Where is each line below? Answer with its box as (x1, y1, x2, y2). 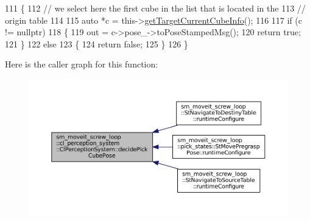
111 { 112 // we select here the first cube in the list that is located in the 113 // (5, 2, 306, 14)
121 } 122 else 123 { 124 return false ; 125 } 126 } (5, 37, 188, 50)
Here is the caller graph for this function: (5, 58, 158, 70)
